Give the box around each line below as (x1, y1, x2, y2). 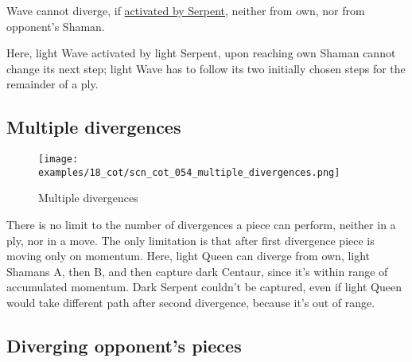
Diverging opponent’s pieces (6, 333, 242, 358)
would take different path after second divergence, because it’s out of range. (6, 294, 375, 311)
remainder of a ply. (6, 76, 99, 92)
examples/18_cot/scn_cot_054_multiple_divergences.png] (38, 166, 340, 178)
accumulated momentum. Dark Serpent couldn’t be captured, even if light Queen (6, 278, 402, 295)
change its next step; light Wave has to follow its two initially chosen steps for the (6, 60, 406, 76)
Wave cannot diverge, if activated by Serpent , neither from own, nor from (6, 2, 365, 18)
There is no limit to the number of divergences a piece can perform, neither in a (6, 216, 396, 233)
